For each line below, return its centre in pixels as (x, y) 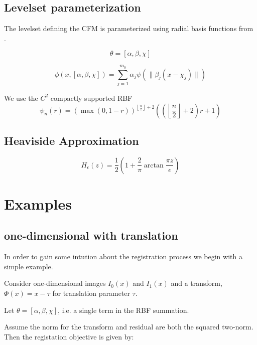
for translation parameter (91, 293)
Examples (38, 203)
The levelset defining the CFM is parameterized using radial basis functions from (129, 28)
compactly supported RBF (91, 98)
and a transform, (197, 283)
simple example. (29, 266)
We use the (21, 98)
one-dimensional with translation (91, 235)
